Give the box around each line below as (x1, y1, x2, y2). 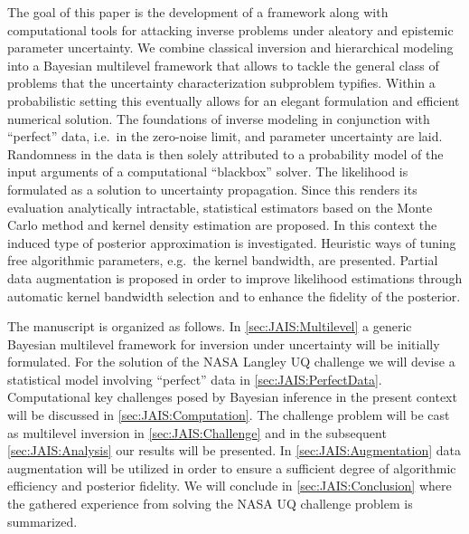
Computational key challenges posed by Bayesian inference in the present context (7, 387, 457, 406)
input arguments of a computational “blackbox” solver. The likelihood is (7, 162, 408, 181)
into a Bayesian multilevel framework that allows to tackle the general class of (7, 55, 439, 74)
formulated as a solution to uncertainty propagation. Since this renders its (7, 179, 417, 198)
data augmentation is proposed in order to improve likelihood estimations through (7, 268, 463, 287)
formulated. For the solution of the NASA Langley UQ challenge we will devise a (7, 352, 455, 371)
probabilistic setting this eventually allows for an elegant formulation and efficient (7, 91, 460, 110)
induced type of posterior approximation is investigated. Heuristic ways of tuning (7, 233, 456, 252)
